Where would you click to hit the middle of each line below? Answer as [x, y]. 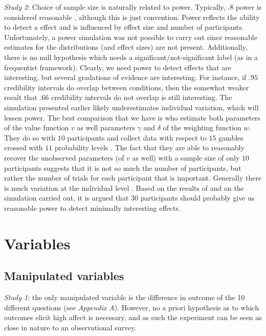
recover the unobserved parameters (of [64, 157]
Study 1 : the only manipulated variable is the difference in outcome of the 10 [125, 297]
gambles [231, 137]
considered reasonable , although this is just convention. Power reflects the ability [132, 17]
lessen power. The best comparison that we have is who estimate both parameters [132, 117]
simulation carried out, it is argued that [66, 198]
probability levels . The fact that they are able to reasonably [149, 147]
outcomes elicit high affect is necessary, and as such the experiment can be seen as [133, 317]
